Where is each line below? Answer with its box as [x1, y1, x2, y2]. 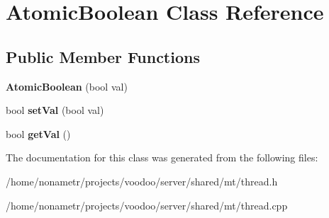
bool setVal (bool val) [6, 103, 104, 117]
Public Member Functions [6, 45, 200, 67]
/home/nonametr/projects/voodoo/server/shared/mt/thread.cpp [6, 197, 288, 212]
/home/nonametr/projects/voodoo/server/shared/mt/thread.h [6, 173, 278, 188]
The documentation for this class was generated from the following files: [6, 150, 318, 165]
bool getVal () [6, 126, 71, 141]
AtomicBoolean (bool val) [6, 79, 128, 93]
